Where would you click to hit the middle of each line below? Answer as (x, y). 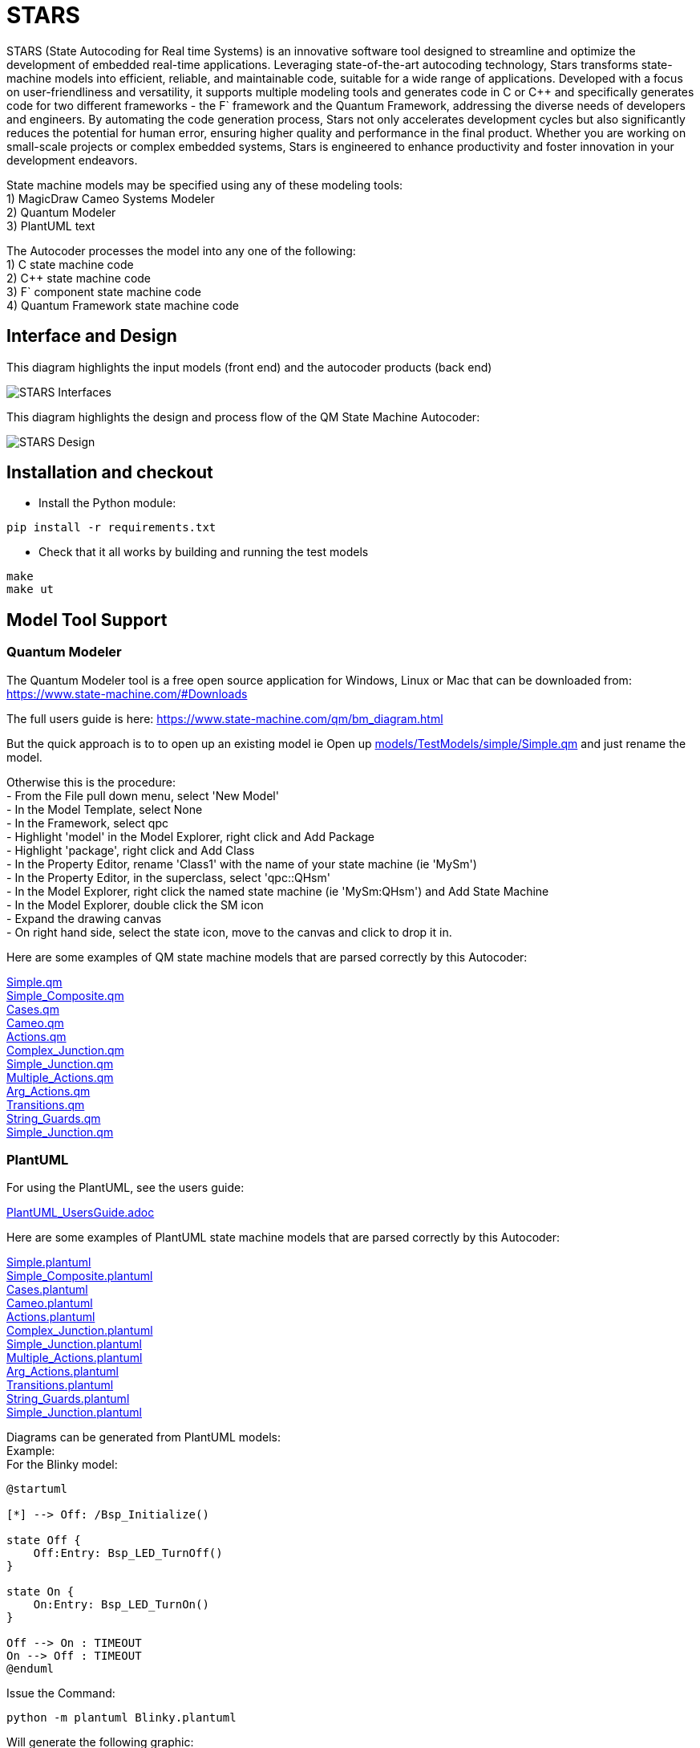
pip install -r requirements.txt (111, 528)
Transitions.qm (46, 1104)
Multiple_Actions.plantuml (75, 1358)
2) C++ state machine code (79, 278)
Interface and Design (92, 336)
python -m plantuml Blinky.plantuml (121, 1718)
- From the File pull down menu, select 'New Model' (143, 795)
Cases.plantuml (47, 1290)
